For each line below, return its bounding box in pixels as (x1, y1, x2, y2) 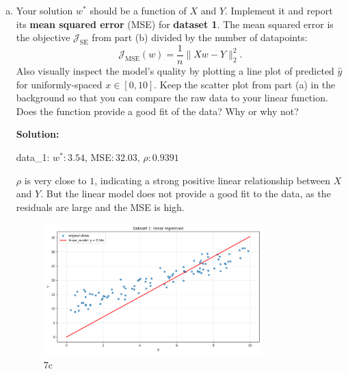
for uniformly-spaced (16, 77, 103, 91)
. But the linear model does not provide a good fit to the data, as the (40, 186, 331, 201)
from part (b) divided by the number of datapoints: (92, 30, 308, 45)
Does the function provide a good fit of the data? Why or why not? (16, 103, 299, 118)
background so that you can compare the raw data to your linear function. (16, 90, 328, 105)
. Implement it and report (225, 3, 333, 17)
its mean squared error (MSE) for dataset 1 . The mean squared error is (16, 16, 334, 31)
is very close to (24, 173, 87, 187)
